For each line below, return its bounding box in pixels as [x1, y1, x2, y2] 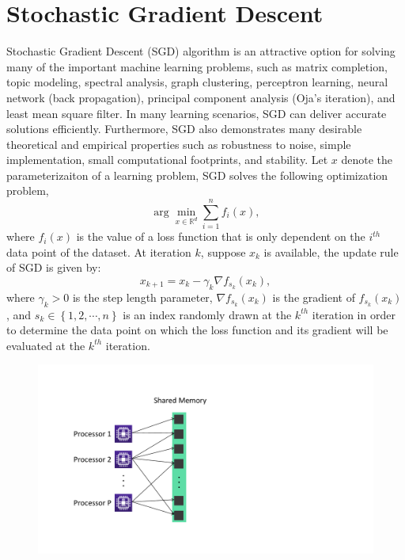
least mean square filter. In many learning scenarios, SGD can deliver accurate [6, 105, 387, 121]
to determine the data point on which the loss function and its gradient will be [6, 322, 388, 338]
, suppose [200, 243, 246, 260]
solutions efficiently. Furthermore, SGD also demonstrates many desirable [6, 120, 362, 137]
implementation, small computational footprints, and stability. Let [6, 151, 328, 168]
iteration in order [312, 306, 396, 322]
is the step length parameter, [72, 288, 213, 305]
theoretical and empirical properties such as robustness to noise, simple [6, 135, 351, 152]
